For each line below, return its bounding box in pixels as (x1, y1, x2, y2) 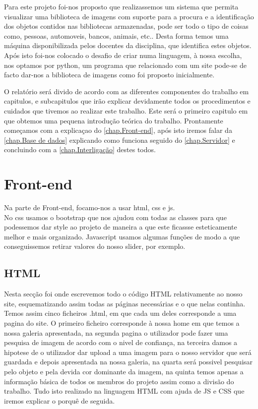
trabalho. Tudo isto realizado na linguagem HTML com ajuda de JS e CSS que (4, 386, 245, 396)
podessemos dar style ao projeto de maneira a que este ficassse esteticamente (4, 222, 237, 232)
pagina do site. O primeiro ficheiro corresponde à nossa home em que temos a (4, 317, 240, 328)
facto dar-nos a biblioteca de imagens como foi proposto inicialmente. (4, 69, 215, 80)
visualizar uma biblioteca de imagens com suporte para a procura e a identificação (4, 11, 254, 21)
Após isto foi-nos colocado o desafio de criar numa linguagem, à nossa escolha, (4, 50, 242, 60)
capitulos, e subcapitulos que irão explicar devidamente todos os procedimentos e (4, 96, 251, 106)
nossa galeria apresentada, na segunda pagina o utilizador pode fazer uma (4, 327, 228, 338)
